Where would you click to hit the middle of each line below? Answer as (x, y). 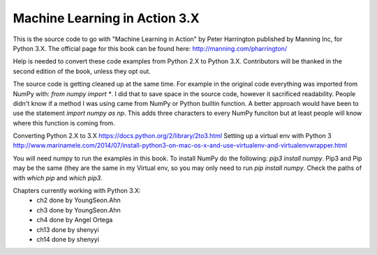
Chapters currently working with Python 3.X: (77, 191)
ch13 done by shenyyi (68, 229)
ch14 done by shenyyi (68, 239)
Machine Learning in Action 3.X (106, 18)
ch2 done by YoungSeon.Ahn (79, 200)
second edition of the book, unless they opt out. (82, 71)
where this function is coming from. (64, 123)
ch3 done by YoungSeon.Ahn (79, 210)
